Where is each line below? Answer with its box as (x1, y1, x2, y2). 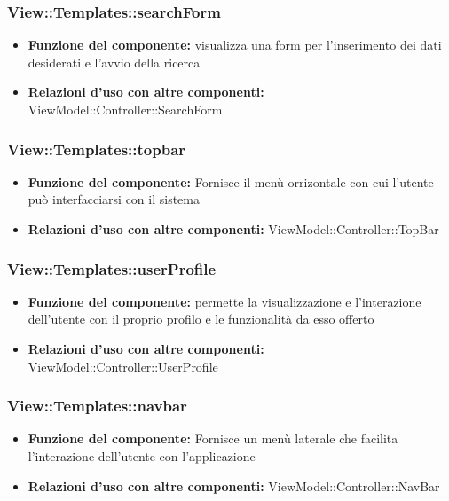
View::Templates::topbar (7, 137, 186, 160)
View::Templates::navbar (7, 395, 187, 417)
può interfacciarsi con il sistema (28, 190, 200, 208)
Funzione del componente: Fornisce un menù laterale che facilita (28, 429, 398, 448)
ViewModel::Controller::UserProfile (28, 356, 218, 375)
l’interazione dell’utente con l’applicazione (28, 447, 256, 465)
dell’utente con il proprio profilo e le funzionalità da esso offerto (28, 309, 374, 328)
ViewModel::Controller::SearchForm (28, 100, 223, 118)
